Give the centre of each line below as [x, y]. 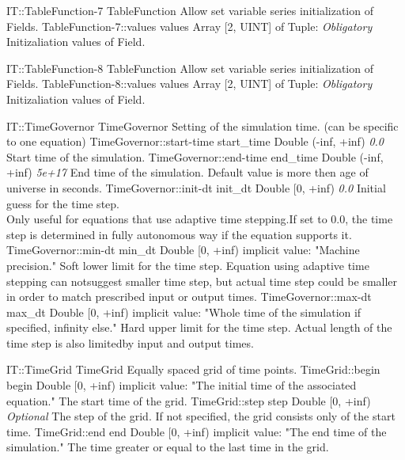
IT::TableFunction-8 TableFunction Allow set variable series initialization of [190, 68]
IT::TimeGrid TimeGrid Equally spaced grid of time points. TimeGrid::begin [193, 369]
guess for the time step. [63, 203]
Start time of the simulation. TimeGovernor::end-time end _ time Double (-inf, [195, 156]
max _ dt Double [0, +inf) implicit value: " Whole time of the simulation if [184, 312]
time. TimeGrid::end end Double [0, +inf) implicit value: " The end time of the [197, 431]
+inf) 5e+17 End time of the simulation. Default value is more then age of [187, 172]
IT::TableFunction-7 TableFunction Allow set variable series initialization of [190, 10]
